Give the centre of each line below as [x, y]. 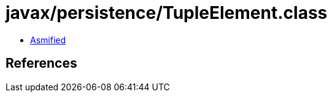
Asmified [48, 40]
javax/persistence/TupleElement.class [167, 13]
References [41, 63]
